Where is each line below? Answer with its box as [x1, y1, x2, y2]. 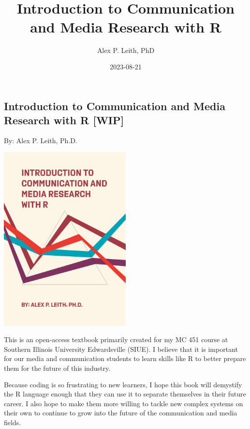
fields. [4, 417, 21, 428]
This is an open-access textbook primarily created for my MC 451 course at [4, 334, 228, 345]
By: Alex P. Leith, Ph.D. [4, 135, 77, 145]
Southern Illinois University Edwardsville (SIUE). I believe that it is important [4, 344, 238, 354]
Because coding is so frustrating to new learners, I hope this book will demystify [4, 379, 242, 389]
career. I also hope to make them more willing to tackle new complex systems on [4, 398, 243, 408]
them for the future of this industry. [4, 363, 111, 373]
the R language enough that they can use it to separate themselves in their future [4, 389, 246, 399]
